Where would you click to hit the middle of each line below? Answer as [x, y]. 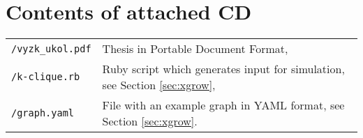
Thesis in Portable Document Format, [195, 49]
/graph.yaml [43, 113]
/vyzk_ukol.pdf [51, 48]
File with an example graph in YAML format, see [223, 105]
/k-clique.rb [46, 77]
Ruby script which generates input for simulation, [223, 69]
